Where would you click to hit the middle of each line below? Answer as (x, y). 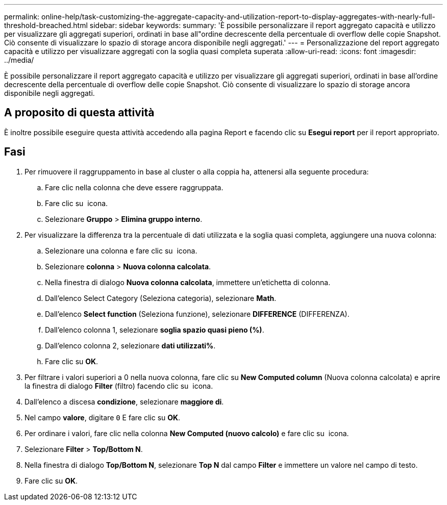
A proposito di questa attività (79, 113)
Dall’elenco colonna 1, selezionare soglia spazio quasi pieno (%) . (155, 330)
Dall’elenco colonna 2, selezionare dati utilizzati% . (130, 345)
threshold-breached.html (46, 25)
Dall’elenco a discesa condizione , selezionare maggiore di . (124, 401)
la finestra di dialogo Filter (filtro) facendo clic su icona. (119, 386)
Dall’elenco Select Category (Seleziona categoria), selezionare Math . (161, 298)
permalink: (22, 17)
